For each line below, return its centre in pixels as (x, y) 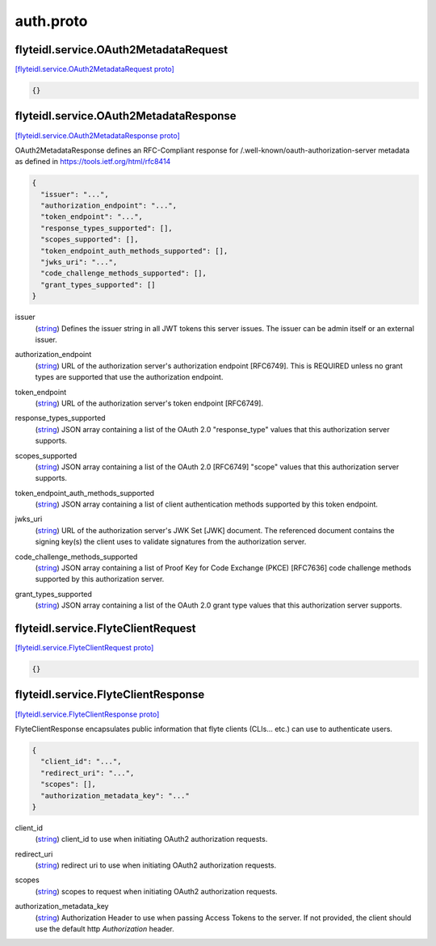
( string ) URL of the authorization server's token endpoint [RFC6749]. (149, 403)
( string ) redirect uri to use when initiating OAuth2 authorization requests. (156, 865)
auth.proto (51, 21)
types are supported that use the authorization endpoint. (129, 377)
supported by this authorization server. (100, 579)
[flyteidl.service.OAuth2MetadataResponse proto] (98, 135)
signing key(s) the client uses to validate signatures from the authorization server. (171, 542)
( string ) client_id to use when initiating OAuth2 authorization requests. (151, 839)
